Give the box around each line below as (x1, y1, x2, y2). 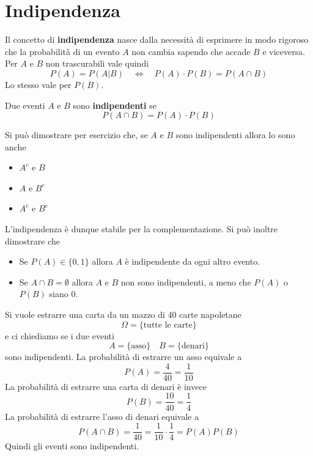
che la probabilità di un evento (5, 45, 120, 57)
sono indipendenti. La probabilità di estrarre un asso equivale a (5, 350, 242, 363)
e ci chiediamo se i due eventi (5, 329, 114, 342)
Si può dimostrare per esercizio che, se (5, 128, 148, 141)
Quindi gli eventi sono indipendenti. (5, 439, 139, 452)
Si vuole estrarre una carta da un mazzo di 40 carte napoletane (5, 308, 241, 321)
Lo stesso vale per (5, 78, 72, 90)
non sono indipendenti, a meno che (120, 275, 251, 288)
